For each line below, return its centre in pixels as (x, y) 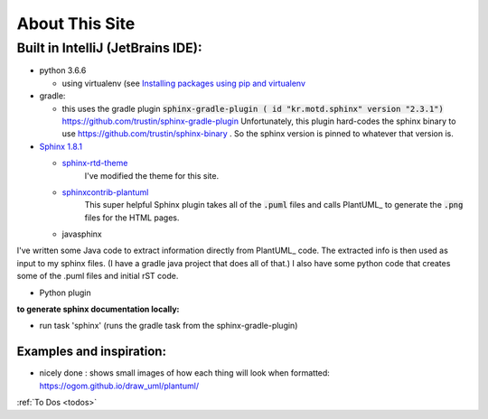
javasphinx (82, 234)
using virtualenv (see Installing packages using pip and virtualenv (184, 83)
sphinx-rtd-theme (95, 163)
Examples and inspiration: (92, 352)
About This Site (76, 23)
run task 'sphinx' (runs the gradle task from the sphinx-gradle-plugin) (169, 326)
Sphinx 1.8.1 (61, 146)
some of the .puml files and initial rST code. (98, 276)
